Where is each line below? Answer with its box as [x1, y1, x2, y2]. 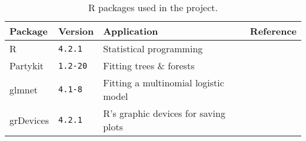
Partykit [9, 59, 44, 72]
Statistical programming [103, 42, 203, 55]
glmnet [9, 82, 38, 96]
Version [58, 24, 94, 38]
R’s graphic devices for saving [103, 106, 225, 120]
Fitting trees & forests [103, 59, 195, 72]
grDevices [9, 113, 49, 127]
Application [103, 24, 158, 38]
